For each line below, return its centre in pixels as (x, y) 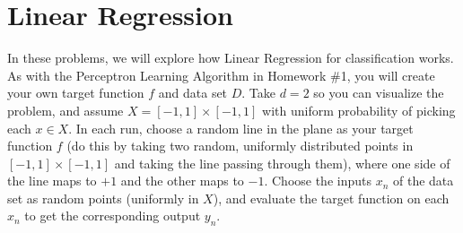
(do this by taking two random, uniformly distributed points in (240, 146)
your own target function (76, 93)
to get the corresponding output (113, 216)
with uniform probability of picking (359, 110)
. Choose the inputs (318, 181)
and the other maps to (182, 181)
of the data (424, 181)
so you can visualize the (379, 93)
